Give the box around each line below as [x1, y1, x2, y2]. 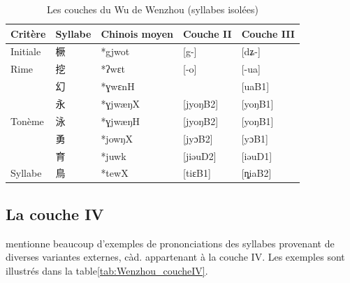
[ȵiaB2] [241, 166, 272, 180]
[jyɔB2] [183, 131, 213, 145]
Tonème [10, 113, 44, 128]
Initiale [10, 44, 41, 59]
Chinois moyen [101, 26, 173, 41]
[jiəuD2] [183, 148, 217, 163]
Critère [10, 26, 46, 41]
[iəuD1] [241, 148, 272, 163]
